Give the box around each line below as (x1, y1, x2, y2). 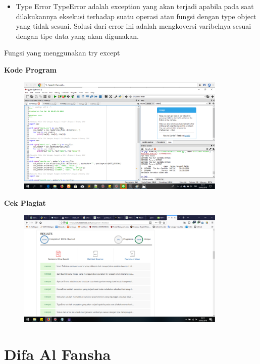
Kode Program (4, 64, 57, 75)
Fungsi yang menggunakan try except (4, 47, 120, 58)
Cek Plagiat (4, 198, 46, 208)
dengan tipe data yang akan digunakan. (16, 30, 139, 41)
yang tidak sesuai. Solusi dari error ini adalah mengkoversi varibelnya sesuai (16, 21, 251, 31)
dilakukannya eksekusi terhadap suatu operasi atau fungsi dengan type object (16, 11, 256, 21)
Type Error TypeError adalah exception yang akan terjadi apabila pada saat (16, 1, 254, 11)
